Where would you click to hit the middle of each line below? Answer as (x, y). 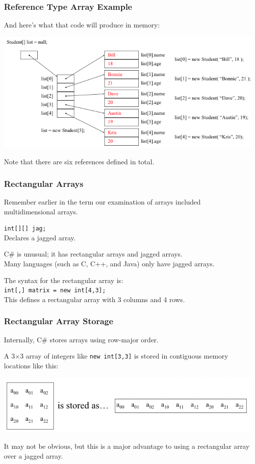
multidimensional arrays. (41, 211)
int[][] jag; (25, 229)
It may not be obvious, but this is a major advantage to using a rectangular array (127, 446)
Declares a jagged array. (40, 237)
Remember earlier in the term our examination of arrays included (102, 201)
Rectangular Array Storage (59, 321)
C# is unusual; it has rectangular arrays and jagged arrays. (93, 254)
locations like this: (31, 365)
